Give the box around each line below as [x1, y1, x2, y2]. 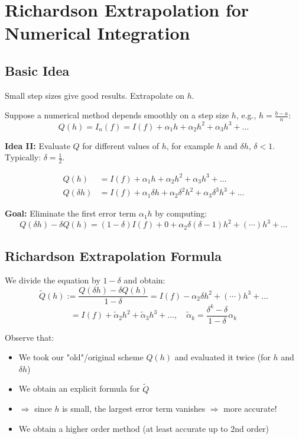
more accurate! [223, 402, 277, 415]
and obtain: [123, 274, 165, 286]
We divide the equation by [5, 274, 100, 286]
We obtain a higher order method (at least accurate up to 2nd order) [18, 422, 269, 434]
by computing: [155, 207, 207, 220]
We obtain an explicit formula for [18, 382, 140, 395]
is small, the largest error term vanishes [62, 402, 206, 415]
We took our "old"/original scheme [18, 351, 144, 363]
